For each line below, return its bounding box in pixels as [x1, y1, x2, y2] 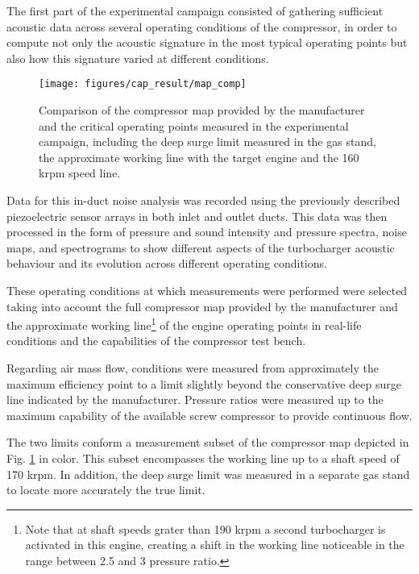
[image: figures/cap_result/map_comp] [39, 78, 247, 90]
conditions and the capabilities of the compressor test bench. [6, 332, 306, 349]
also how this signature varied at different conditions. [6, 49, 269, 66]
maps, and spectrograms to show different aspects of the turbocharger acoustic [6, 239, 395, 256]
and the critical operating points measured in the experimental [39, 117, 349, 134]
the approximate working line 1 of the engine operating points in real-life [6, 314, 362, 333]
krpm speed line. [39, 164, 121, 181]
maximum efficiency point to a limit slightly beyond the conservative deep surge [6, 375, 401, 392]
